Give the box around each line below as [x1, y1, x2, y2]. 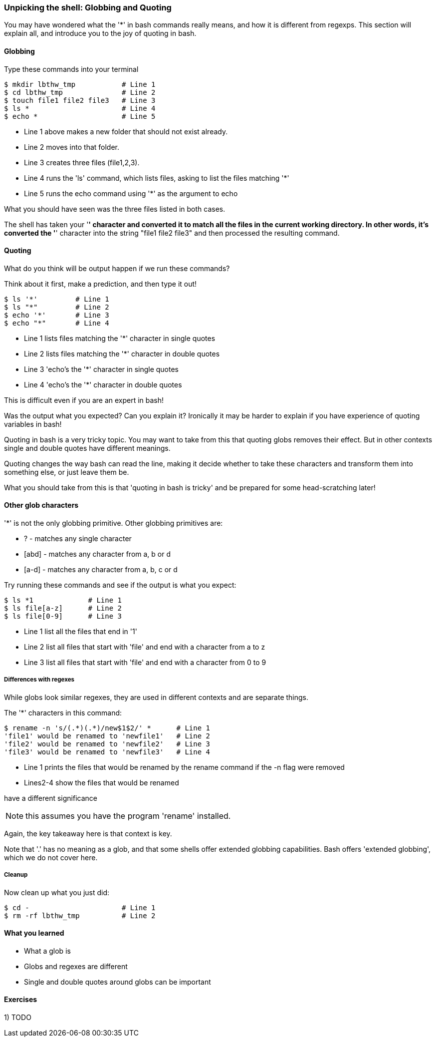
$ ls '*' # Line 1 [4, 295, 109, 303]
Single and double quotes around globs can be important [24, 977, 211, 986]
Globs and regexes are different [24, 962, 128, 971]
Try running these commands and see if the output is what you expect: [4, 581, 236, 590]
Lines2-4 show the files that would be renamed [24, 778, 179, 787]
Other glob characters [4, 501, 79, 510]
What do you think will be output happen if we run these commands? [4, 264, 230, 273]
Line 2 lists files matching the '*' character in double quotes [24, 349, 220, 358]
